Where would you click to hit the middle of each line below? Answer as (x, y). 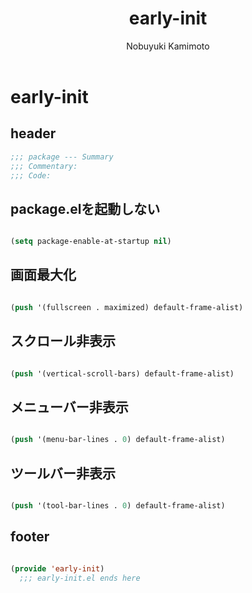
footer (30, 537)
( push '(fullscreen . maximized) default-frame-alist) (127, 307)
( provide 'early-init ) (57, 568)
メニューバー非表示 (69, 407)
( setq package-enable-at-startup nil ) (91, 242)
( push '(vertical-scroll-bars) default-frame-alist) (122, 373)
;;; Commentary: (44, 166)
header (33, 133)
